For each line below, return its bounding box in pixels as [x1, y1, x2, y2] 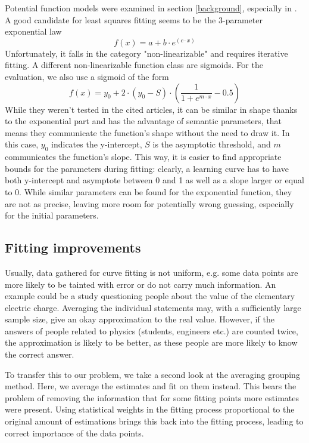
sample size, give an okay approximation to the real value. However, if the [5, 313, 274, 325]
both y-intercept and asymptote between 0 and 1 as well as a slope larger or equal [5, 174, 304, 186]
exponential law [5, 25, 62, 38]
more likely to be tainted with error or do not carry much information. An [5, 278, 276, 290]
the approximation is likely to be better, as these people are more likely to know [5, 336, 298, 349]
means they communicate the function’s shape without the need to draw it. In [5, 126, 290, 139]
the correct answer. [5, 348, 74, 361]
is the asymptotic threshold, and [152, 138, 271, 150]
